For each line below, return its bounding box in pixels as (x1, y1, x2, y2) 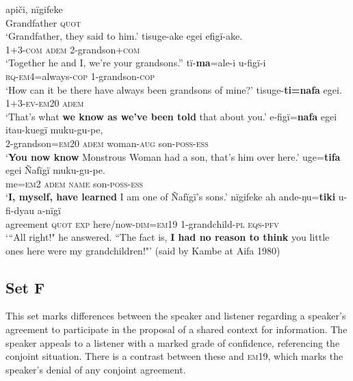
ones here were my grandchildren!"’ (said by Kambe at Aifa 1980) (5, 243, 280, 257)
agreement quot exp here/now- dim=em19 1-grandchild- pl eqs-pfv (5, 216, 279, 231)
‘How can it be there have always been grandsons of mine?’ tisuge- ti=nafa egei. (5, 82, 342, 96)
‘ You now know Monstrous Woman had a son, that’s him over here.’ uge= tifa (5, 149, 341, 163)
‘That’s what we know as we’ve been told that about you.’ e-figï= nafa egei (5, 109, 337, 123)
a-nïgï (37, 202, 61, 217)
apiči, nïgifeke (5, 2, 63, 16)
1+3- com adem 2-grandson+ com (5, 42, 140, 56)
